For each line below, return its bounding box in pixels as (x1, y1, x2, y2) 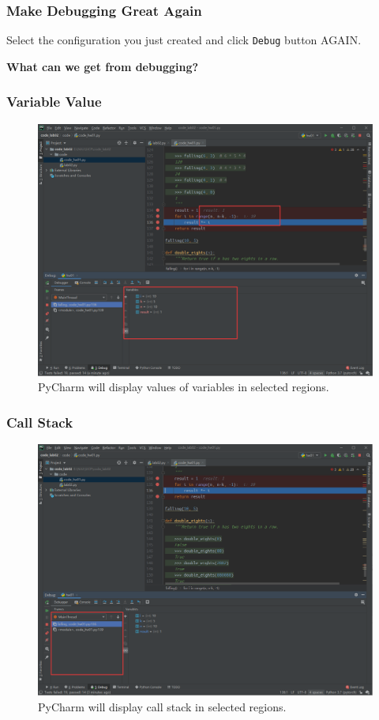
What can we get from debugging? (6, 58, 199, 74)
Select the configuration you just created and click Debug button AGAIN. (6, 32, 362, 48)
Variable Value (6, 92, 102, 111)
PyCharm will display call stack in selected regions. (38, 698, 287, 714)
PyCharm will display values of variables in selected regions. (38, 379, 329, 395)
